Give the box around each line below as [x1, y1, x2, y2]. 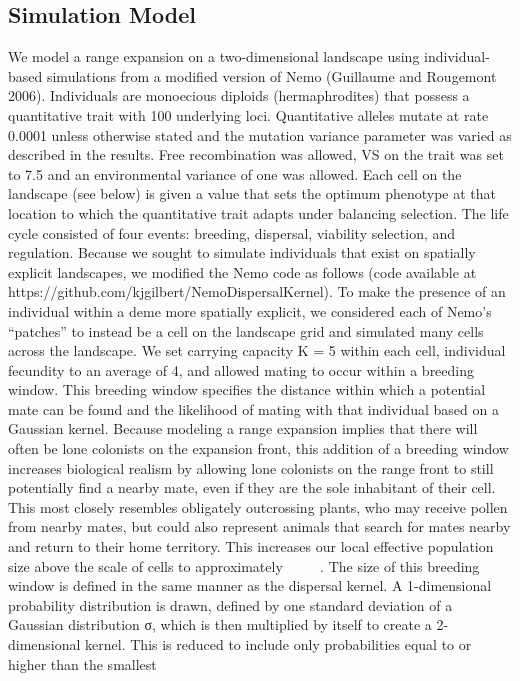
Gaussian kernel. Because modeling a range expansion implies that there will [8, 418, 478, 439]
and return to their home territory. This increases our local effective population [8, 536, 494, 557]
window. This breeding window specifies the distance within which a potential [8, 379, 486, 400]
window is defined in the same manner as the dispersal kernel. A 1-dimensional [8, 575, 492, 596]
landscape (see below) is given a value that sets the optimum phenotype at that [8, 183, 497, 204]
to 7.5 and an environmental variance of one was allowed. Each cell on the [8, 163, 462, 184]
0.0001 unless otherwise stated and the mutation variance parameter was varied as [8, 124, 512, 145]
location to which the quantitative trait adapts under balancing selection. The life [8, 202, 509, 223]
